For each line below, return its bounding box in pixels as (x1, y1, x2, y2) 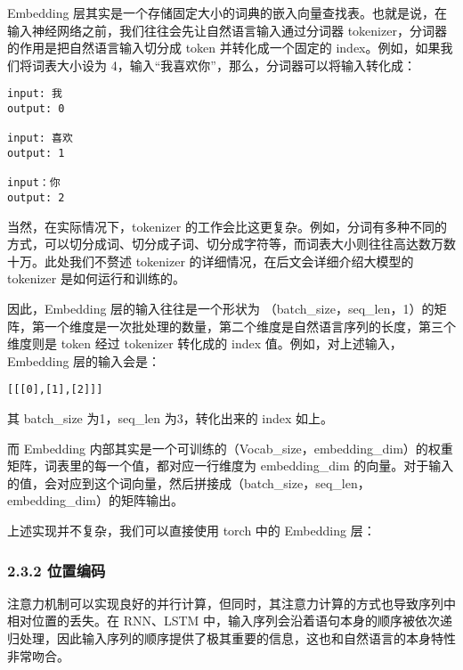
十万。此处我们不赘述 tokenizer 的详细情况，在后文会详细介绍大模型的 (7, 251, 414, 270)
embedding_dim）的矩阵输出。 (7, 491, 183, 510)
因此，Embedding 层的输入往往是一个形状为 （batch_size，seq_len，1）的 (7, 299, 435, 317)
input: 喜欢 (7, 132, 73, 145)
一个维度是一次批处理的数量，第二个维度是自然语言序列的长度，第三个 (44, 316, 456, 335)
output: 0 (7, 102, 65, 116)
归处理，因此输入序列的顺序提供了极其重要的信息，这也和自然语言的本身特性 (7, 629, 456, 647)
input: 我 (7, 87, 63, 101)
